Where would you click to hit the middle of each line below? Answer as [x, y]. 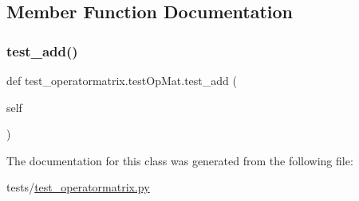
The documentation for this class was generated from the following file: [180, 160]
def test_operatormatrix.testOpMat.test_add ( [122, 80]
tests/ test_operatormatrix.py [78, 187]
